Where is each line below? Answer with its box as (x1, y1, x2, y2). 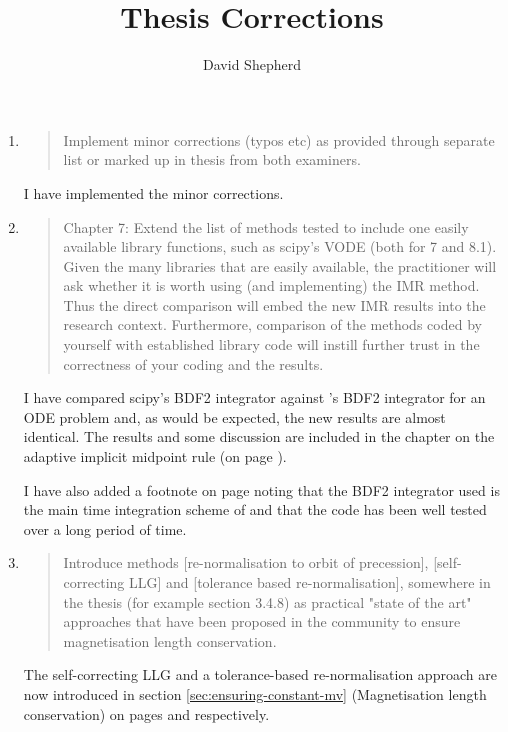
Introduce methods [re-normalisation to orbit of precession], (63, 552, 429, 573)
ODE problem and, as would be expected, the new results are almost (23, 406, 446, 427)
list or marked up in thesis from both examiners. (63, 149, 361, 170)
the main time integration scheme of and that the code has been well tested (23, 499, 487, 520)
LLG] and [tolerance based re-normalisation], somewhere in (129, 572, 491, 592)
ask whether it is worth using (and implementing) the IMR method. (63, 275, 480, 296)
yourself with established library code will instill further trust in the (63, 334, 480, 355)
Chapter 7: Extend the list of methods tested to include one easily (63, 216, 469, 237)
